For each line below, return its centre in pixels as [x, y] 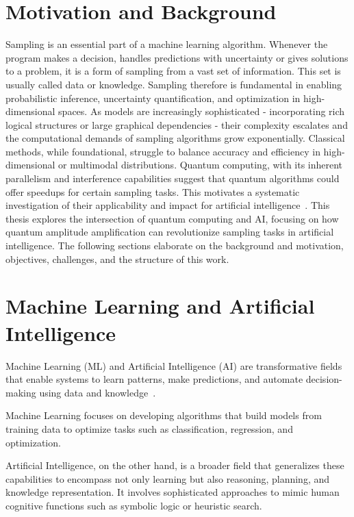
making [21, 392]
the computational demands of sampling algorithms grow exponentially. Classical [175, 138]
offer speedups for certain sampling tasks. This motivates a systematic [153, 191]
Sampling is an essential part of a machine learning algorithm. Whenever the [167, 44]
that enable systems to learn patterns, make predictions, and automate [154, 379]
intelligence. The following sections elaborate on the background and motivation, [175, 245]
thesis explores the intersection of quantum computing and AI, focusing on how [172, 218]
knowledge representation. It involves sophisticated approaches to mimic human [173, 492]
